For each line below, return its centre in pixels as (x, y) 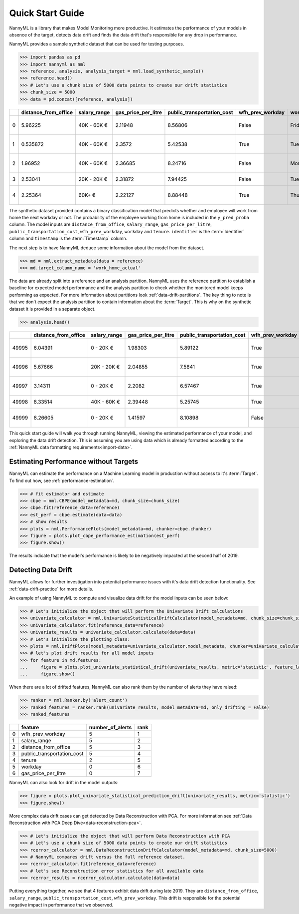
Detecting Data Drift (41, 570)
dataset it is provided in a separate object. (52, 309)
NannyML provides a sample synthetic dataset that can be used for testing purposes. (97, 44)
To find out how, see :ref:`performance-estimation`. (62, 480)
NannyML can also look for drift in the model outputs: (64, 783)
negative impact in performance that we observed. (61, 905)
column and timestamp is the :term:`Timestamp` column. (68, 238)
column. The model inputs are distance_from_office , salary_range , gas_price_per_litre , (110, 224)
